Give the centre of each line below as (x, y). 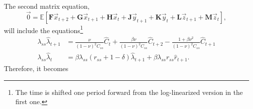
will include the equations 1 (44, 29)
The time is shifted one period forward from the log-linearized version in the (129, 92)
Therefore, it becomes (36, 68)
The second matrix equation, (47, 6)
